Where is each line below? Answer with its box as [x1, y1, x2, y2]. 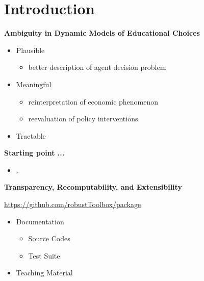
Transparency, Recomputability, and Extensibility [4, 182, 182, 192]
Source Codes [28, 233, 70, 244]
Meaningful [16, 79, 52, 89]
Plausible [16, 44, 45, 55]
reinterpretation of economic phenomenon [28, 96, 159, 107]
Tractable [16, 130, 46, 141]
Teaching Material [16, 267, 73, 278]
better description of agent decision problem [28, 62, 166, 72]
